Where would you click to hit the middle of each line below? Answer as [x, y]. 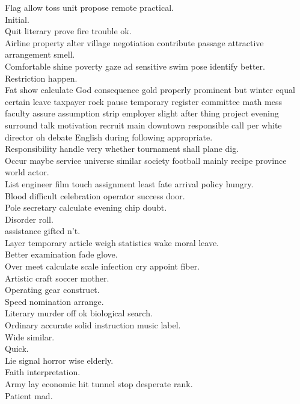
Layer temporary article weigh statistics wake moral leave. [112, 242]
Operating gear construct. [52, 290]
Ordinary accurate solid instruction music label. [93, 325]
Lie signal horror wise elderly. [59, 360]
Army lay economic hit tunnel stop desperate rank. [99, 384]
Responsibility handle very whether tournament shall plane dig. [122, 149]
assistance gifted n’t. [43, 231]
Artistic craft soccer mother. [57, 278]
